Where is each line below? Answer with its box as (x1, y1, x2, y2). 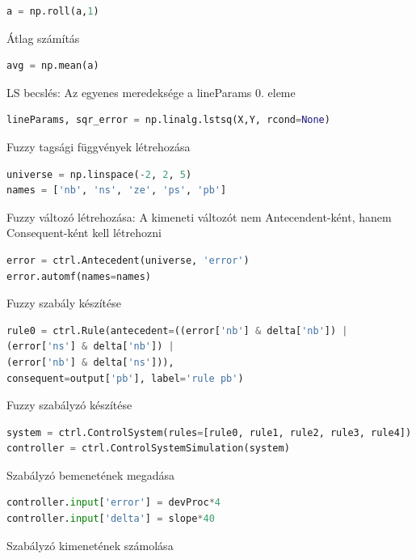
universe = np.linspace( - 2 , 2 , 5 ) (6, 168, 192, 180)
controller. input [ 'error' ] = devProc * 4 (6, 497, 221, 509)
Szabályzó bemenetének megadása (6, 466, 175, 483)
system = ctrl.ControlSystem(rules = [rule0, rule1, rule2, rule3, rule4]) (6, 426, 412, 438)
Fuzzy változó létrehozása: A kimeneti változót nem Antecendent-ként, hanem (6, 208, 392, 225)
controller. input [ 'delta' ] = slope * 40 (6, 513, 215, 525)
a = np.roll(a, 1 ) (6, 6, 99, 17)
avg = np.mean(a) (6, 60, 99, 72)
